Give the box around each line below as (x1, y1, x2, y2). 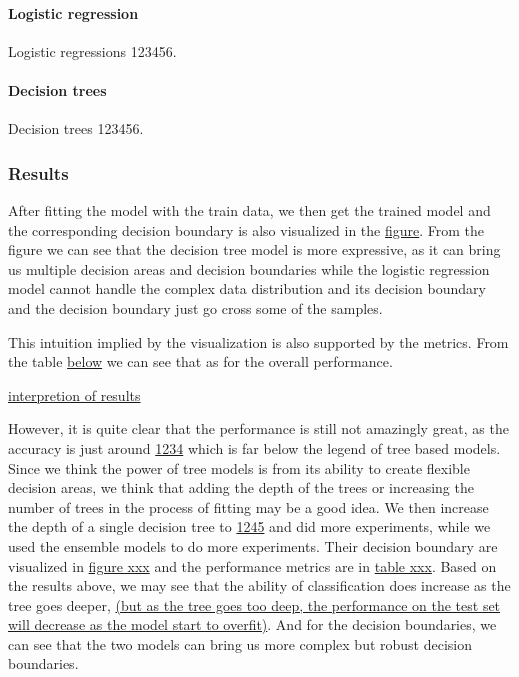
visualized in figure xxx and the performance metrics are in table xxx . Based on (8, 555, 497, 576)
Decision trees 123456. (8, 118, 144, 139)
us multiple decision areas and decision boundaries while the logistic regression (8, 258, 490, 279)
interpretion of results (8, 384, 141, 405)
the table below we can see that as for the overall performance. (8, 351, 393, 372)
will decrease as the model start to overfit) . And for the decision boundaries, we (8, 614, 497, 635)
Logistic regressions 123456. (8, 40, 177, 61)
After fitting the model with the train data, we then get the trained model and (8, 200, 491, 220)
